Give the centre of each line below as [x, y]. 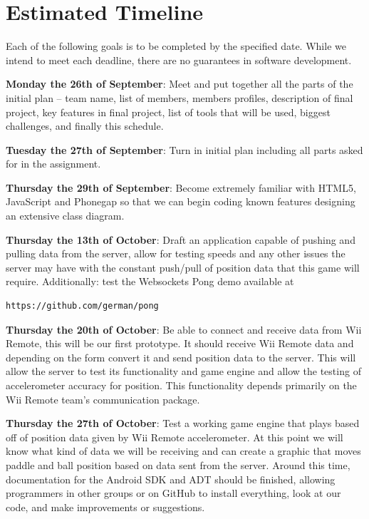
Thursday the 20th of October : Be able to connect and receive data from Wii [184, 329]
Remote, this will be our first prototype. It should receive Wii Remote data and [180, 343]
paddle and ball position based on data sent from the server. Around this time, [178, 464]
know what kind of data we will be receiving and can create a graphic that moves [183, 451]
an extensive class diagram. [65, 216]
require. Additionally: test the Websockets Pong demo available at [150, 281]
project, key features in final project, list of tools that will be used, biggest [168, 112]
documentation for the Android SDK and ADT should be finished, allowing [171, 479]
